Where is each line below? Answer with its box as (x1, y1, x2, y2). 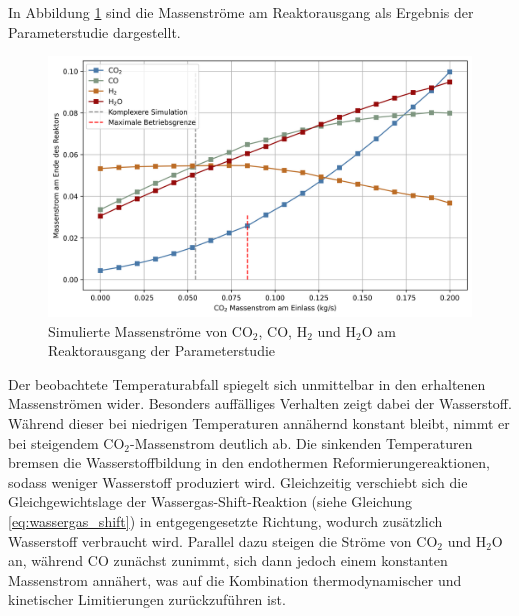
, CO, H (258, 320, 308, 341)
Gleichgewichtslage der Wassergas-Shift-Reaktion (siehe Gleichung (8, 491, 413, 512)
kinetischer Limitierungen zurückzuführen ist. (8, 589, 286, 610)
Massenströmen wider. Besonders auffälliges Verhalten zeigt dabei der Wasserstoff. (8, 393, 512, 414)
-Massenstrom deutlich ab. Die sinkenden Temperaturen (130, 432, 473, 453)
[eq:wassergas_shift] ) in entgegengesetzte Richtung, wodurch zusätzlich (8, 510, 443, 531)
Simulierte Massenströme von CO (48, 320, 253, 341)
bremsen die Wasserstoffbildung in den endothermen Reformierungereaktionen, (8, 452, 490, 473)
